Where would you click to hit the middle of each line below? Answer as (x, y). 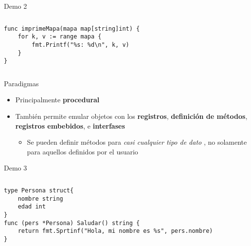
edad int (32, 207)
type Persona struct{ (39, 191)
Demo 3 (16, 168)
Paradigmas (21, 83)
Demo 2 (16, 6)
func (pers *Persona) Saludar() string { (72, 223)
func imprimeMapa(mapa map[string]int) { (72, 28)
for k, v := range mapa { (60, 37)
